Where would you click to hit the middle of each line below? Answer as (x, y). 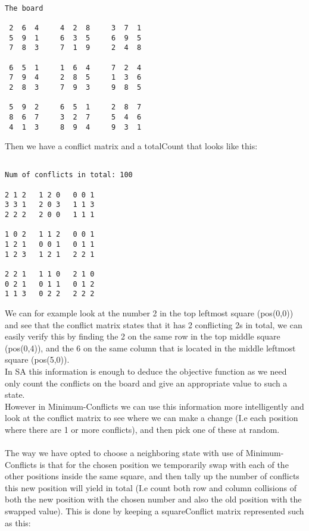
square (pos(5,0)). (37, 359)
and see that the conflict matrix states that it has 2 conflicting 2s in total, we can (154, 324)
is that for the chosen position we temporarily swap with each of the (164, 464)
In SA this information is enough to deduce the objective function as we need (146, 371)
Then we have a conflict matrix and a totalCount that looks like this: (131, 146)
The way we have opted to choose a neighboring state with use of (124, 453)
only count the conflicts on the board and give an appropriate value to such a (146, 383)
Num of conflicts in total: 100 (69, 175)
